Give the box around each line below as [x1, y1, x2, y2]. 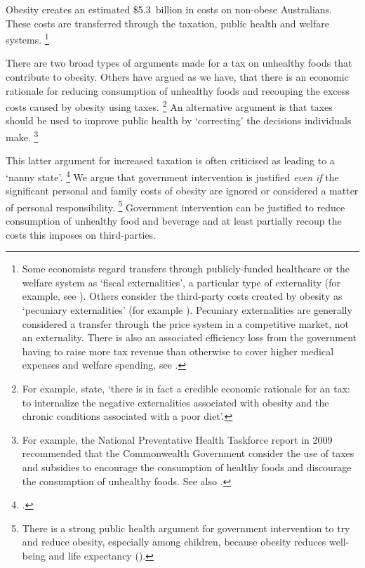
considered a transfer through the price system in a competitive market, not [22, 316, 350, 331]
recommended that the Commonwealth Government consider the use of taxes [22, 446, 354, 461]
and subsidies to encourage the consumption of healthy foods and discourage [22, 459, 352, 474]
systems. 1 [6, 30, 49, 46]
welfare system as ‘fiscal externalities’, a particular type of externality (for [22, 275, 341, 289]
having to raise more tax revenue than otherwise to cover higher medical [22, 343, 334, 358]
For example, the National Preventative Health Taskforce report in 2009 [22, 432, 333, 447]
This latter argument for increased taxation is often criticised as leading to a [6, 153, 335, 168]
